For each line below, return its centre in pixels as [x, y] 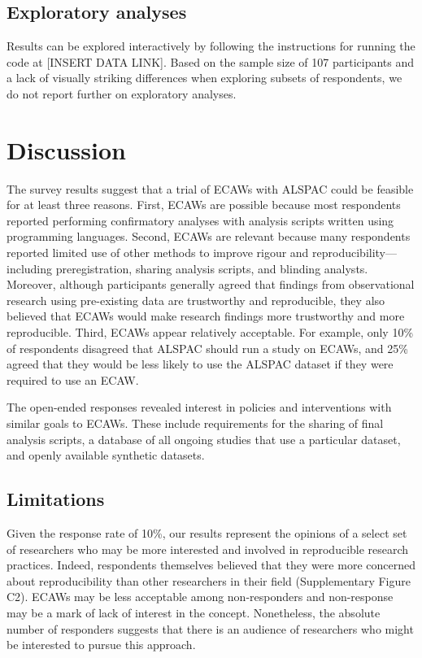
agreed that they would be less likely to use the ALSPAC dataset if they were [200, 364]
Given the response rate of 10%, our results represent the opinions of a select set [207, 533]
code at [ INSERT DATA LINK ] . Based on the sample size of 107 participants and [211, 61]
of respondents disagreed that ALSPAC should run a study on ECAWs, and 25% [207, 348]
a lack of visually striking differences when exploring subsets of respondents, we [204, 78]
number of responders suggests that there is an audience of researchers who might [210, 628]
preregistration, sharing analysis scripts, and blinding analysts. [212, 268]
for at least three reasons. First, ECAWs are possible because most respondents [204, 205]
